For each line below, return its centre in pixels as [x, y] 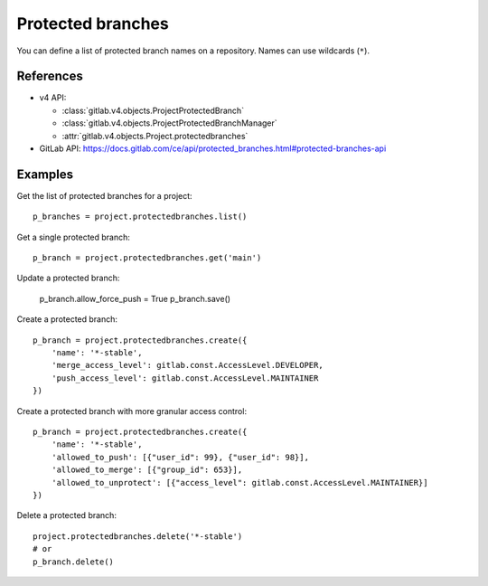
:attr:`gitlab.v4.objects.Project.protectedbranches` [155, 136]
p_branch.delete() [74, 562]
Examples [45, 174]
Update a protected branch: [68, 278]
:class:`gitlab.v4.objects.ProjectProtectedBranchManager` [169, 123]
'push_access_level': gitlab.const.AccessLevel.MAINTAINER [185, 378]
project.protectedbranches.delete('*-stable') [138, 536]
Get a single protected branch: [74, 237]
